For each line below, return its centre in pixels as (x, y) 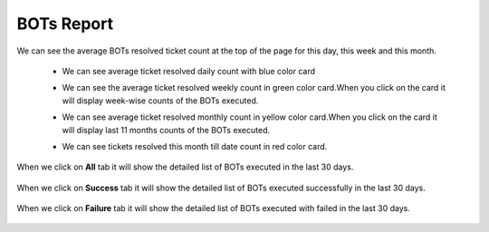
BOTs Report (65, 24)
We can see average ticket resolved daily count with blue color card (189, 71)
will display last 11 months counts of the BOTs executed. (166, 130)
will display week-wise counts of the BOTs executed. (160, 101)
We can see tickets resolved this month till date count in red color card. (195, 146)
